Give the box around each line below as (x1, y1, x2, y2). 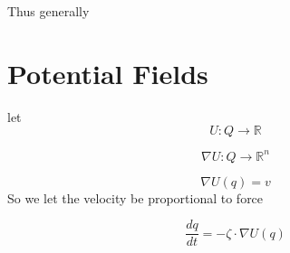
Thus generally (7, 2, 90, 20)
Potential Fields (7, 54, 208, 91)
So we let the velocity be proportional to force (7, 188, 264, 207)
